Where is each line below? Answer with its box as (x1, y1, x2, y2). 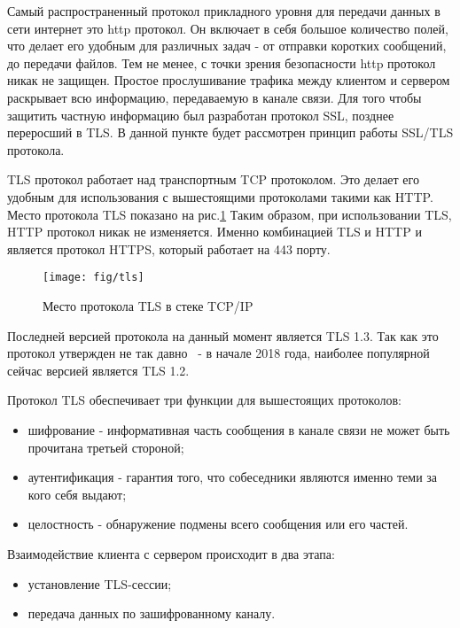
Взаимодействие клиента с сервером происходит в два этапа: (7, 544, 335, 562)
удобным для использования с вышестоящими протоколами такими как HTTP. (7, 187, 433, 205)
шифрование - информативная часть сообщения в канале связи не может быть (27, 420, 450, 438)
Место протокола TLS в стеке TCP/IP (43, 296, 253, 314)
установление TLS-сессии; (27, 574, 172, 593)
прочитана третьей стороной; (27, 438, 184, 456)
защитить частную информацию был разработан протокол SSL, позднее (7, 105, 394, 124)
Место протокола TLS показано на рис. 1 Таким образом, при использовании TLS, (7, 205, 452, 223)
